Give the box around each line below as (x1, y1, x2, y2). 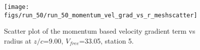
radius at (4, 35, 31, 46)
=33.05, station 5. (79, 35, 134, 46)
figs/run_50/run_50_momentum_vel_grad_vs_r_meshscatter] (4, 11, 197, 19)
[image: (4, 3, 29, 10)
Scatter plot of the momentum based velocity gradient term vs (4, 26, 195, 36)
